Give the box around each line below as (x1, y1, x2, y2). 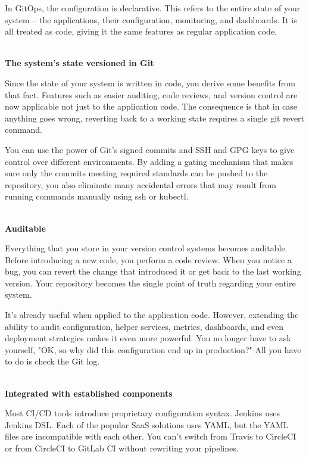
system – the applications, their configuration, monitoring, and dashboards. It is (5, 13, 297, 26)
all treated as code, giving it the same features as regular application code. (5, 25, 277, 38)
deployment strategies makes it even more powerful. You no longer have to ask (5, 332, 291, 344)
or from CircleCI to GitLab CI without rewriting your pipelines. (5, 442, 239, 454)
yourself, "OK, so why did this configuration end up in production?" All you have (5, 343, 301, 356)
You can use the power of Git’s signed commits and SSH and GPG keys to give (5, 143, 295, 155)
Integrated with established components (5, 387, 173, 399)
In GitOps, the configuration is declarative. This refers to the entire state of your (5, 2, 301, 14)
